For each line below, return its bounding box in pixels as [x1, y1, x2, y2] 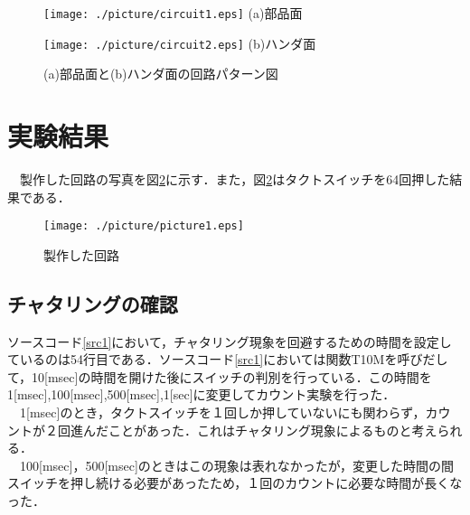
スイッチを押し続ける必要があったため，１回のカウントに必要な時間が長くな [7, 473, 463, 492]
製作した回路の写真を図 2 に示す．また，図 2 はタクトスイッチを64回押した [19, 170, 450, 189]
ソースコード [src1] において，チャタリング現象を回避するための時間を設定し [7, 332, 452, 351]
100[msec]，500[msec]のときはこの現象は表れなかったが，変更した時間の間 [19, 455, 454, 474]
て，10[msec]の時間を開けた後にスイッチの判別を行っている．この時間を [7, 367, 432, 386]
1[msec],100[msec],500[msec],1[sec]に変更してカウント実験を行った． [7, 385, 396, 404]
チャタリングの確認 [7, 289, 178, 317]
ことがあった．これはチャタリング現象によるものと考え [108, 420, 437, 439]
